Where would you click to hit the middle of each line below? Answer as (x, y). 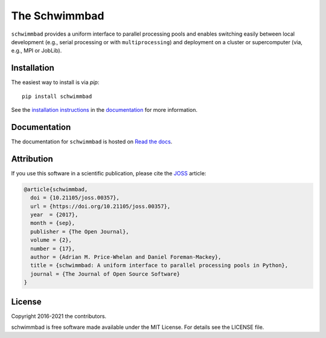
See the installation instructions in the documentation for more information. (104, 110)
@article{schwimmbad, (56, 189)
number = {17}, (53, 249)
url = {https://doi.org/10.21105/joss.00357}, (101, 206)
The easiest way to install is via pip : (55, 82)
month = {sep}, (53, 223)
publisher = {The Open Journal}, (80, 232)
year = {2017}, (54, 214)
